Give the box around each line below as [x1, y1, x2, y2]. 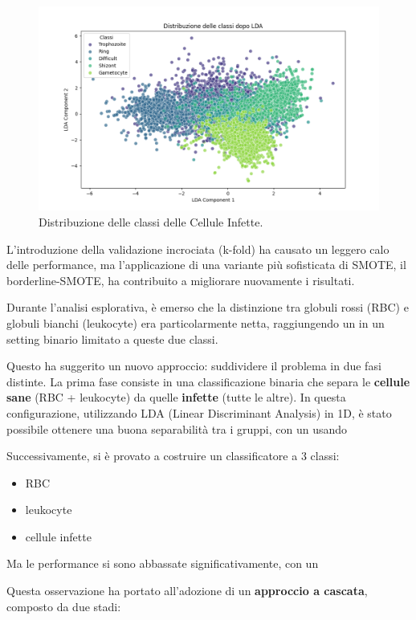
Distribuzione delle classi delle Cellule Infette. [39, 213, 263, 230]
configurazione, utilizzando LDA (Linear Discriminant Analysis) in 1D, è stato [6, 404, 392, 421]
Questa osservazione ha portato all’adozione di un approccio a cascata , [6, 582, 368, 599]
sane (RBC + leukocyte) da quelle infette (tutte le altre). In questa [6, 389, 346, 406]
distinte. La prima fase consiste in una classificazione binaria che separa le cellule [6, 373, 410, 390]
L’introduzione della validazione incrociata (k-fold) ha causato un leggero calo [6, 240, 389, 257]
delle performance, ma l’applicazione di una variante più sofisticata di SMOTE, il [6, 256, 406, 273]
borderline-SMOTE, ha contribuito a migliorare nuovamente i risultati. [6, 271, 355, 288]
